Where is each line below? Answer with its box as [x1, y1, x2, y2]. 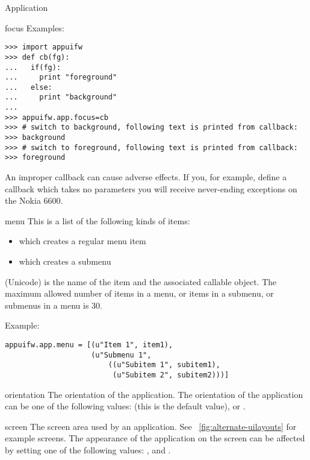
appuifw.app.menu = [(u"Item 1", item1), [5, 341, 173, 349]
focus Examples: [5, 21, 64, 34]
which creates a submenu [19, 255, 111, 268]
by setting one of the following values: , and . [5, 444, 171, 456]
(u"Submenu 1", [91, 350, 152, 359]
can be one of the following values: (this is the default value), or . [5, 400, 246, 412]
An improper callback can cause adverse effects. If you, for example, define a [5, 171, 287, 183]
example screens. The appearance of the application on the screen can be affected [5, 432, 305, 444]
